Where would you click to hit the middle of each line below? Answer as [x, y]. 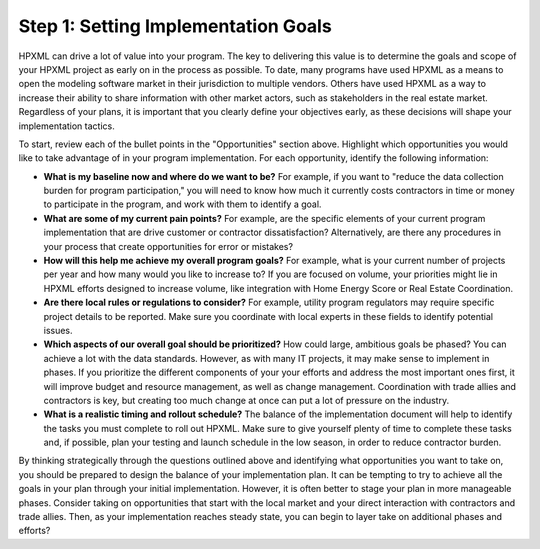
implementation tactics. [66, 126]
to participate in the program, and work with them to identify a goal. [182, 204]
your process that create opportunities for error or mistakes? [168, 246]
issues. [58, 330]
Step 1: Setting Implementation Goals [175, 26]
